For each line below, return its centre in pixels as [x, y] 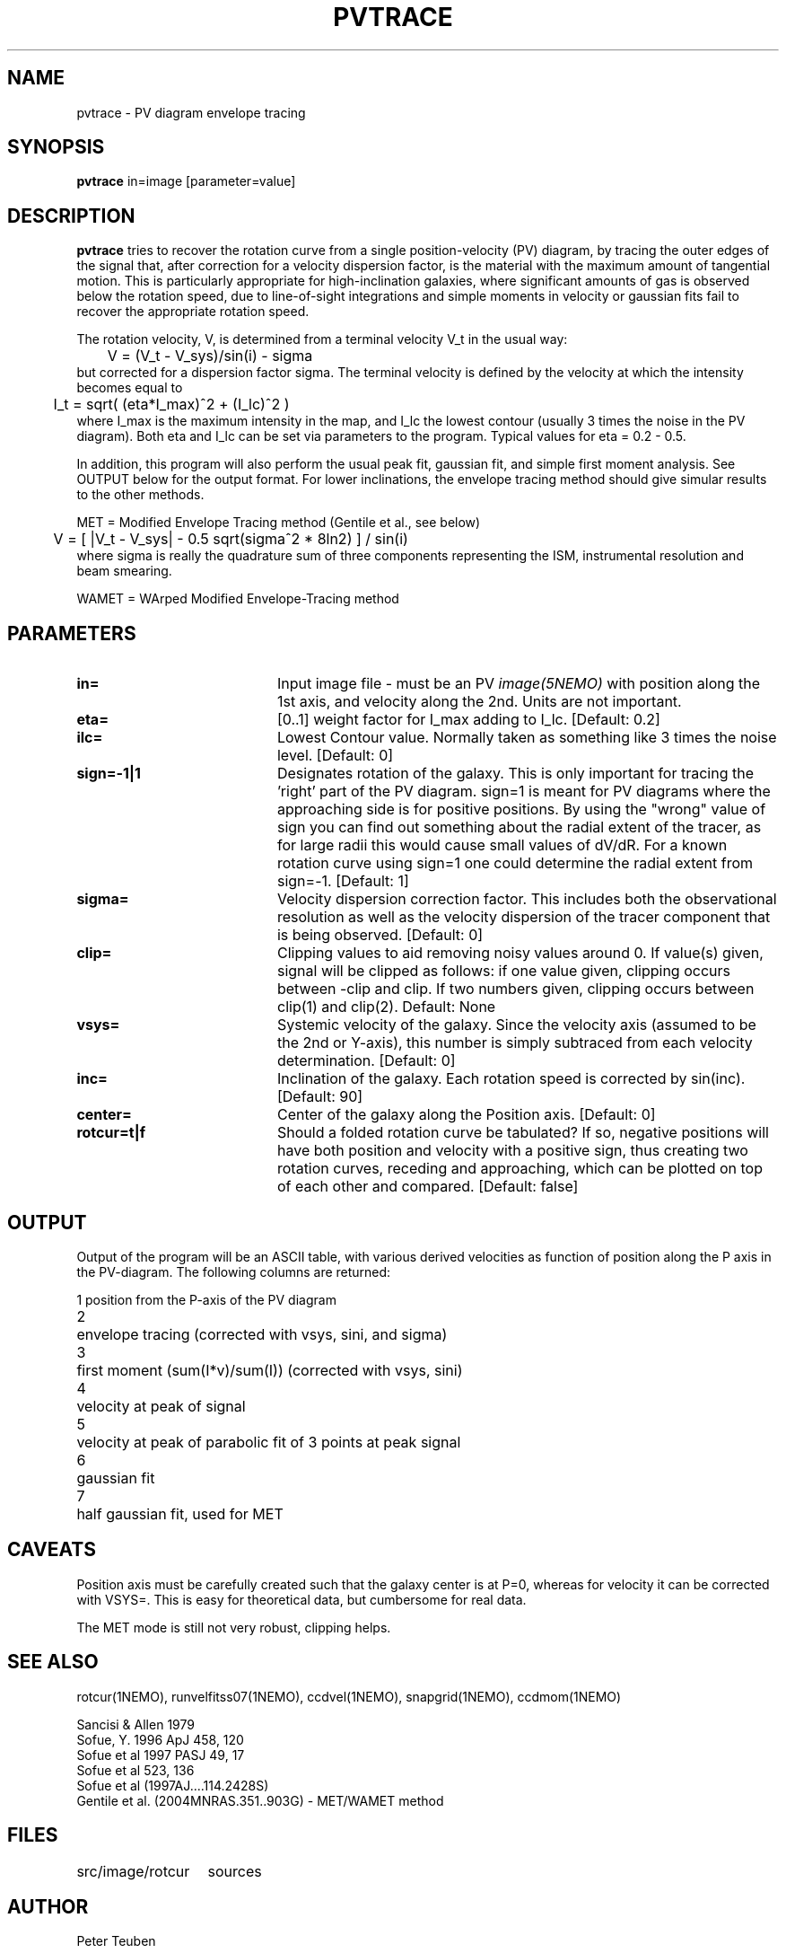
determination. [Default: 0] [366, 1061]
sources [235, 1871]
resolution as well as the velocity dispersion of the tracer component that [524, 917]
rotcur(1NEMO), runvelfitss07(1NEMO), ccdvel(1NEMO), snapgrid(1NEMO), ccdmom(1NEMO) [349, 1696]
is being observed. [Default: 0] [380, 935]
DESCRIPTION [71, 216]
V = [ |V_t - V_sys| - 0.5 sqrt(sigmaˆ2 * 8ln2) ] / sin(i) [231, 539]
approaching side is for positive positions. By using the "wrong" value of [521, 809]
